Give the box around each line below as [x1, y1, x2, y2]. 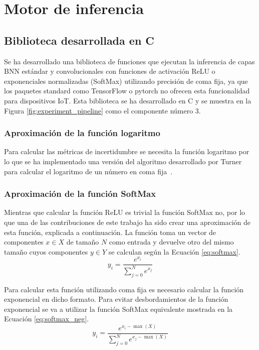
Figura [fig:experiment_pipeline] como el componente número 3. [4, 105, 201, 115]
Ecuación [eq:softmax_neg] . [4, 313, 89, 324]
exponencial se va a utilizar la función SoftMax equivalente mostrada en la [4, 303, 233, 314]
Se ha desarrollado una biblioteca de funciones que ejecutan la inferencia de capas [4, 56, 255, 66]
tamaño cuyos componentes [4, 246, 88, 257]
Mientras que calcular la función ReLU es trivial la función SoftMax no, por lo [4, 207, 245, 217]
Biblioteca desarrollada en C [4, 32, 154, 48]
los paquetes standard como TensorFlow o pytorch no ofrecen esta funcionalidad [4, 85, 250, 96]
